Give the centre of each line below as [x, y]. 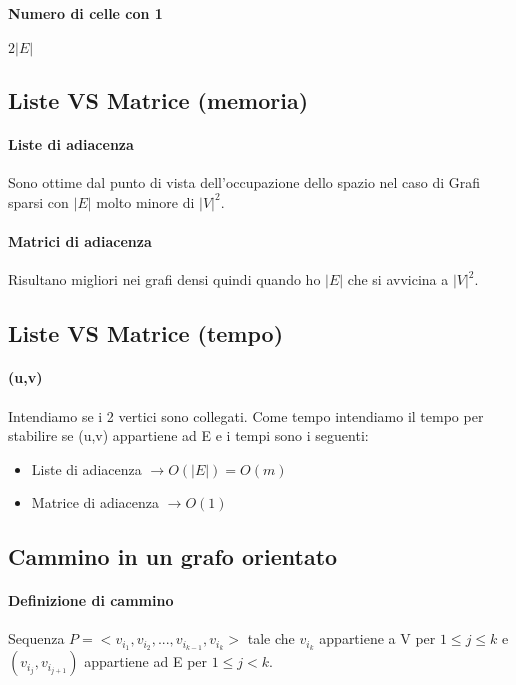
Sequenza [36, 638]
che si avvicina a [398, 279]
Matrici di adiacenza [80, 241]
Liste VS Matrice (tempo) [146, 333]
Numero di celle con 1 [85, 12]
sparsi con [38, 201]
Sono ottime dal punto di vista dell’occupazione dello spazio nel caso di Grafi [244, 182]
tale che [271, 638]
